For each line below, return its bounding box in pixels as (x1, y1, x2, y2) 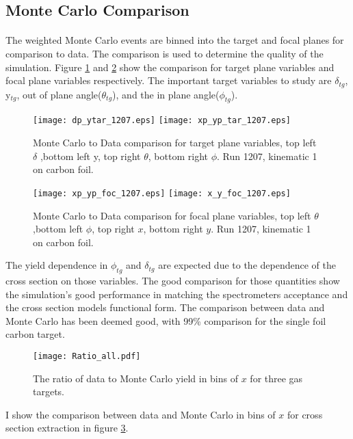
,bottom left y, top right (40, 148, 141, 163)
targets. (33, 384, 65, 399)
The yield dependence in (5, 258, 108, 272)
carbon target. (5, 327, 65, 341)
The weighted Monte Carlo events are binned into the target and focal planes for (5, 33, 344, 47)
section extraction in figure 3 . (5, 421, 129, 435)
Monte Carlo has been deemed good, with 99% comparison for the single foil (5, 313, 326, 328)
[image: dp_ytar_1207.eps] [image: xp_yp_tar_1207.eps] (33, 116, 291, 126)
